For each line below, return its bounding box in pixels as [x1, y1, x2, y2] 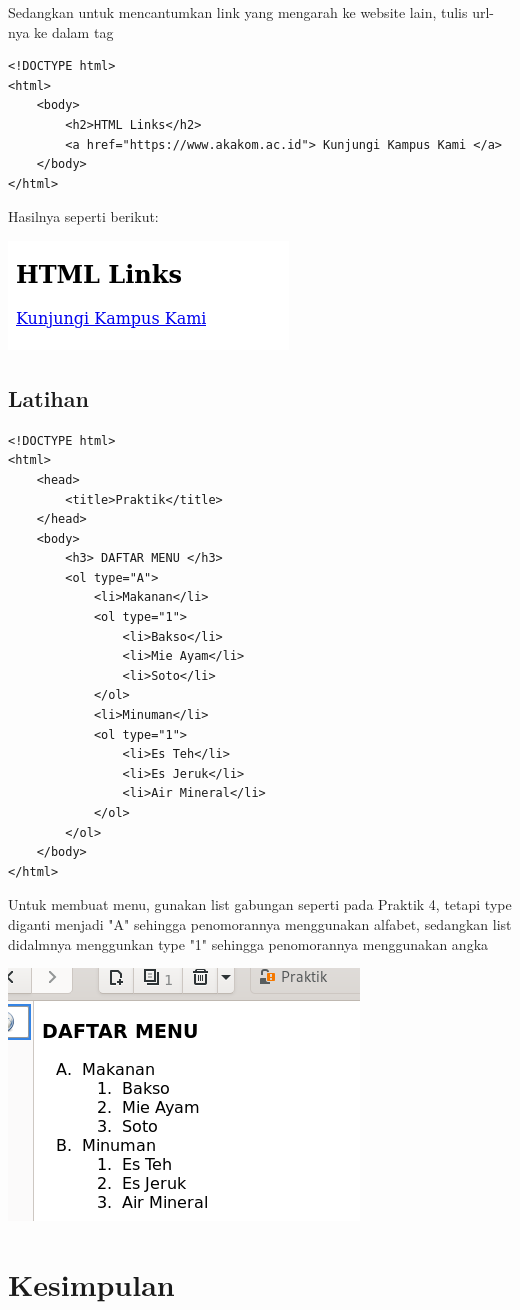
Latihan [8, 382, 89, 413]
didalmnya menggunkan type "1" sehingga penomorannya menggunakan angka [8, 933, 489, 954]
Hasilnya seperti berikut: [8, 206, 159, 227]
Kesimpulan [8, 1263, 175, 1304]
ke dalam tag [34, 21, 114, 42]
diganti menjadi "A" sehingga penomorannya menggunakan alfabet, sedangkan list [8, 913, 512, 934]
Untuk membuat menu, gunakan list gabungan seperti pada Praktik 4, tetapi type [8, 894, 512, 915]
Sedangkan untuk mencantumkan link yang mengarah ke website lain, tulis [8, 2, 468, 22]
